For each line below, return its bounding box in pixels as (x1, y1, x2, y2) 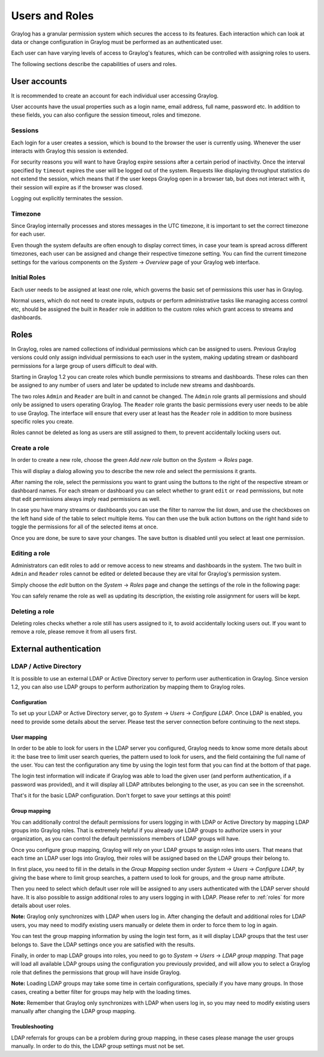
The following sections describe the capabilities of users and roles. (11, 60, 177, 67)
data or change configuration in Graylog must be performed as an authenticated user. (11, 38, 223, 45)
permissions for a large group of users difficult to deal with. (11, 362, 158, 369)
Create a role (11, 444, 50, 452)
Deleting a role (11, 607, 55, 616)
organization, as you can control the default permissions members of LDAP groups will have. (11, 835, 240, 842)
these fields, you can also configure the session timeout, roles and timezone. (11, 111, 201, 118)
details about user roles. (11, 902, 71, 909)
